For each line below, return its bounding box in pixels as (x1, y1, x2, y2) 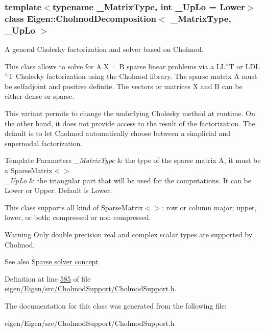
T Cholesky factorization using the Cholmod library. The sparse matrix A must (8, 71, 257, 81)
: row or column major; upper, (162, 202, 257, 212)
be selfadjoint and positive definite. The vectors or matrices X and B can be (5, 80, 243, 91)
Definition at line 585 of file (5, 273, 91, 284)
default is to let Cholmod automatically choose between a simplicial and (5, 128, 230, 139)
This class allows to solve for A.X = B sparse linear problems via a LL (5, 61, 226, 71)
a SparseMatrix (5, 165, 53, 175)
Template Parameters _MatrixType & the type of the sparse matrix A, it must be (5, 155, 261, 165)
